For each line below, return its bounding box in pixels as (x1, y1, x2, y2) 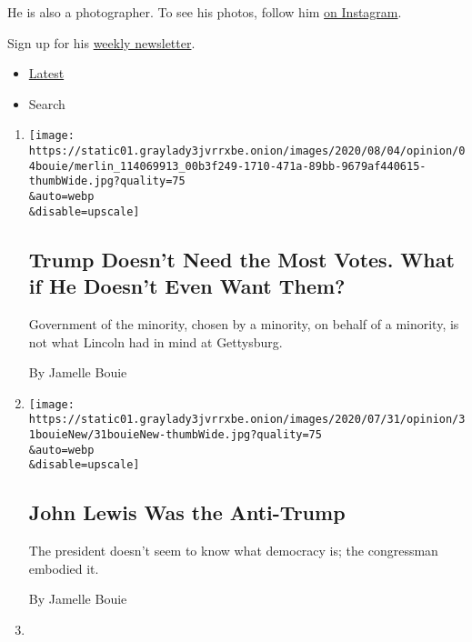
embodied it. (28, 558, 99, 577)
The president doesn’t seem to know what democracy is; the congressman (28, 541, 438, 560)
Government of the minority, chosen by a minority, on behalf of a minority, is (28, 314, 459, 333)
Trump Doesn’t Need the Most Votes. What (28, 245, 455, 273)
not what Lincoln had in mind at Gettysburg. (28, 332, 283, 351)
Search (28, 94, 65, 113)
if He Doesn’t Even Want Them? (28, 272, 346, 300)
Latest (28, 64, 65, 83)
